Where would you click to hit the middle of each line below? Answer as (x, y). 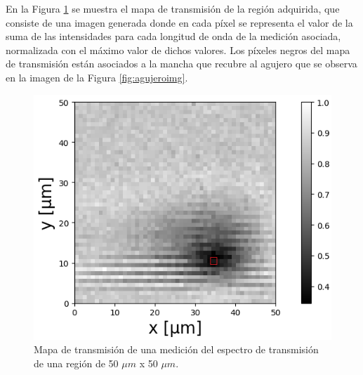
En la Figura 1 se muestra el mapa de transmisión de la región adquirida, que (173, 8)
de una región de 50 (76, 363)
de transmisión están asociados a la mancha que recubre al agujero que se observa (181, 64)
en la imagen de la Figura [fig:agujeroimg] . (97, 77)
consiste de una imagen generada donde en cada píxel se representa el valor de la (179, 22)
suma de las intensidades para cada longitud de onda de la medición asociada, (173, 36)
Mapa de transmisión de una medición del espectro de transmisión (176, 349)
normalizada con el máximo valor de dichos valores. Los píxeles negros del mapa (178, 50)
